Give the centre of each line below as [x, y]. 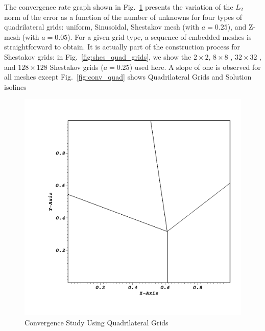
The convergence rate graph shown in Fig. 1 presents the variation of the [119, 7]
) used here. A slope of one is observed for [195, 67]
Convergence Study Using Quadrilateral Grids [97, 322]
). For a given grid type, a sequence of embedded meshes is [160, 36]
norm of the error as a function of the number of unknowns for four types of [123, 17]
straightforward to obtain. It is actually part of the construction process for [122, 47]
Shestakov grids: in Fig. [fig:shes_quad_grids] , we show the [98, 56]
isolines [15, 86]
